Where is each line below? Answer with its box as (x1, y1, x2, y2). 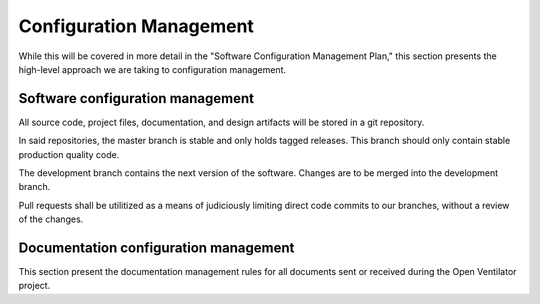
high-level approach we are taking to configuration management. (18, 63, 287, 75)
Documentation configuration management (18, 240, 295, 256)
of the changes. (18, 213, 84, 225)
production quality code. (18, 148, 120, 160)
